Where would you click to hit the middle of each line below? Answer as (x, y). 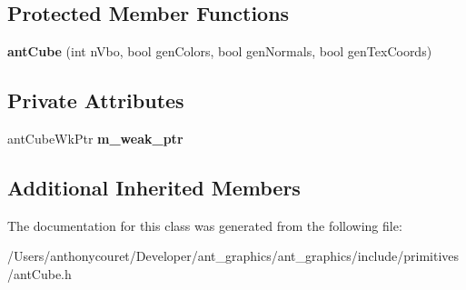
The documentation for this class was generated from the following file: (205, 225)
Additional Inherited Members (154, 187)
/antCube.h (40, 273)
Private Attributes (96, 100)
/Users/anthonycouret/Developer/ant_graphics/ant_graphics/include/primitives (233, 256)
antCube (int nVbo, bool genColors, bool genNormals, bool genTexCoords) (220, 51)
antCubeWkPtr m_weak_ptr (95, 138)
